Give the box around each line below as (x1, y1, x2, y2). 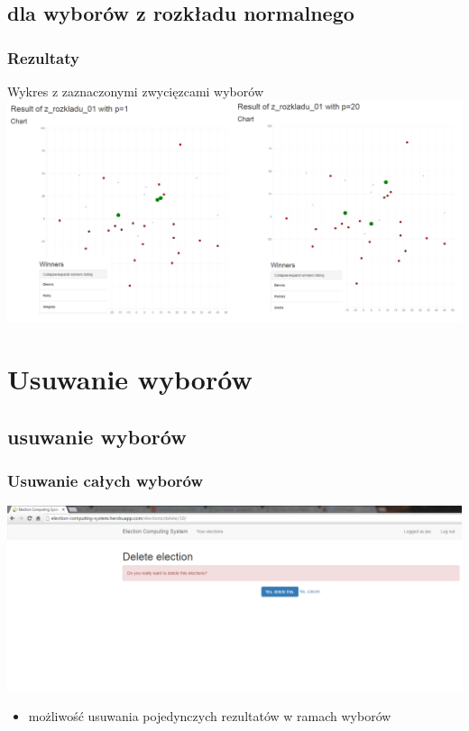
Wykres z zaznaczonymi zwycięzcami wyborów (7, 82, 263, 100)
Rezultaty (7, 46, 79, 69)
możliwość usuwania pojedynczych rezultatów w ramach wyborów (28, 707, 391, 726)
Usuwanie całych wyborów (7, 469, 204, 491)
